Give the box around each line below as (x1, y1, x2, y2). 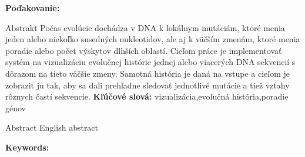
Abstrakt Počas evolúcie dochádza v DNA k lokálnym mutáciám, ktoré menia (5, 21, 285, 33)
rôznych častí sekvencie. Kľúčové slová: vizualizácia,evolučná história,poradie (5, 90, 289, 103)
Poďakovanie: (5, 2, 60, 13)
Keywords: (5, 141, 49, 153)
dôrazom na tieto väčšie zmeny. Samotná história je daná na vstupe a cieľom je (5, 67, 290, 79)
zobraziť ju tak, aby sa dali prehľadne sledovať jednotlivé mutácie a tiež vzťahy (5, 78, 290, 91)
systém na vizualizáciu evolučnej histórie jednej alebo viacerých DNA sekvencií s (5, 56, 296, 68)
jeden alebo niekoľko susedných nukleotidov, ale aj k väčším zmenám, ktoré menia (5, 33, 300, 45)
